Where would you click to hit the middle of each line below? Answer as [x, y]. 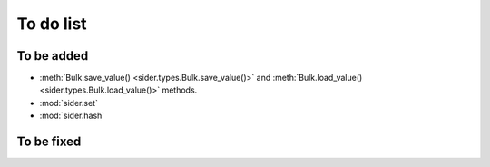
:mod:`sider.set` [69, 103]
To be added [53, 56]
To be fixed [49, 142]
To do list [52, 24]
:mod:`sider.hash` [72, 116]
